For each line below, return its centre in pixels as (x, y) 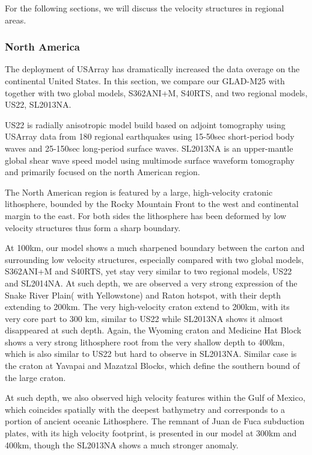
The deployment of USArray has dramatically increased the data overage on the (152, 69)
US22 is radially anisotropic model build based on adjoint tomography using (145, 124)
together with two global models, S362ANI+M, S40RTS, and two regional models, (156, 92)
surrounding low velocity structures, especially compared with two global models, (154, 259)
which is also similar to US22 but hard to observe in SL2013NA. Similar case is (151, 354)
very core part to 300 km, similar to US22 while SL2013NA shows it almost (144, 318)
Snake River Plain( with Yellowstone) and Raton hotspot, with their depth (143, 295)
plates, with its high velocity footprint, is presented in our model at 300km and (151, 433)
